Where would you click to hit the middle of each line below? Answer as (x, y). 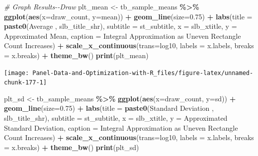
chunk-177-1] (25, 83)
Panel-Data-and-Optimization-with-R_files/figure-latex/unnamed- (143, 73)
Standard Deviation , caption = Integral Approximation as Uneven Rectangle (121, 127)
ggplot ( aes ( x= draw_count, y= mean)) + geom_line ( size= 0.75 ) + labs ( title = (128, 16)
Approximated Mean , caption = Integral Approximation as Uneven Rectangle (123, 36)
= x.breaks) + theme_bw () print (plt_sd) (72, 147)
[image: (17, 73)
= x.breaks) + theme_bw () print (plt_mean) (76, 55)
